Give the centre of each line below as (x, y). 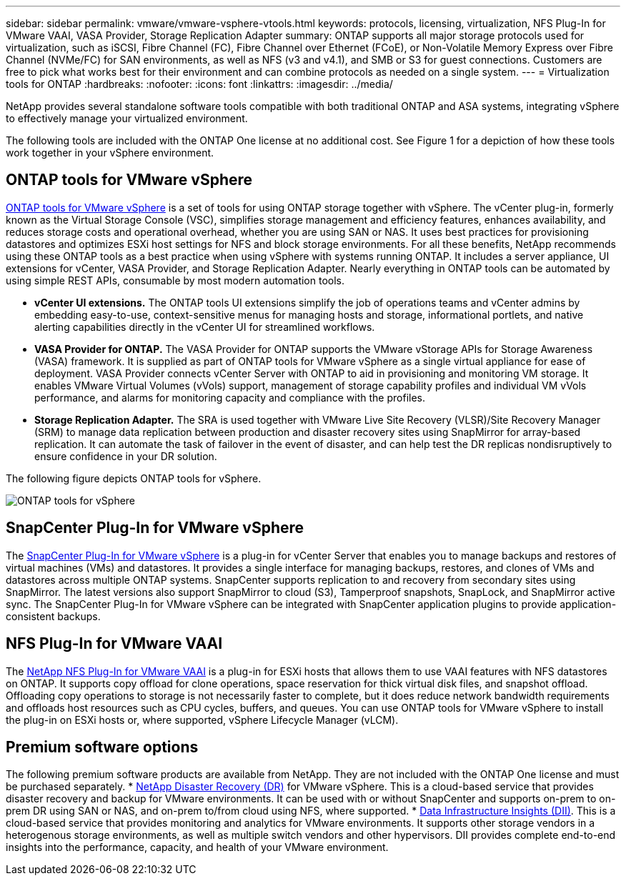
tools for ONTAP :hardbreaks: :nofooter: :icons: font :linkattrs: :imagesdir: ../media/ (199, 84)
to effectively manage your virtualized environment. (127, 118)
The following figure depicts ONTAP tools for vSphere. (134, 478)
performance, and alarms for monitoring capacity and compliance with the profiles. (230, 397)
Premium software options (102, 747)
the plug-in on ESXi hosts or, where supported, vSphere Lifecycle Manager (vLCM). (202, 720)
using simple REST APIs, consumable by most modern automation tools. (175, 280)
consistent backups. (53, 616)
